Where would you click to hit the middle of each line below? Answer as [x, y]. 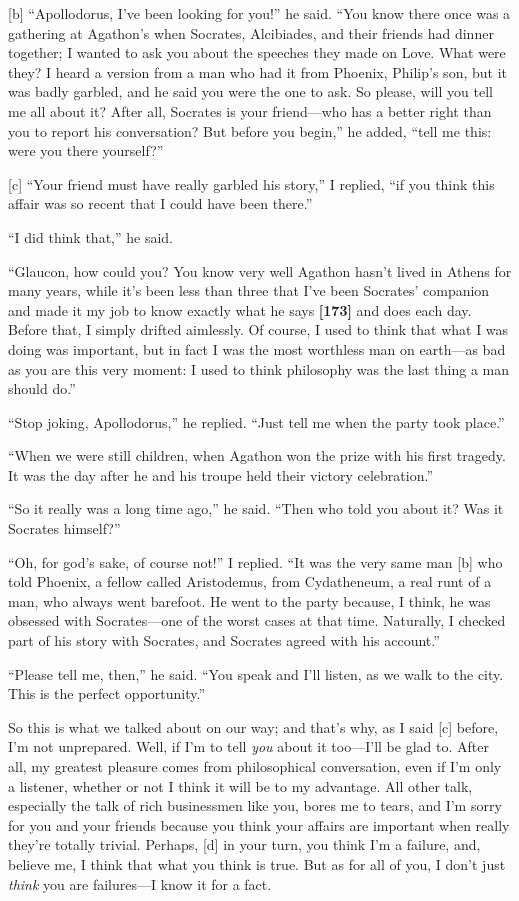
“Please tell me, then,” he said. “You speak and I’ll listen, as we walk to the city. [256, 673]
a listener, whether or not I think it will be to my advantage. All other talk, [240, 785]
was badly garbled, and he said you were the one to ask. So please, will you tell [250, 91]
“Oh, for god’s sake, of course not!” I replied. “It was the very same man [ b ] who [255, 561]
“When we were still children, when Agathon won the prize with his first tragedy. [257, 455]
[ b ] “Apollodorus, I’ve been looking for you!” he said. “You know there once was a [259, 13]
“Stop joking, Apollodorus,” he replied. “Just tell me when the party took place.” [256, 421]
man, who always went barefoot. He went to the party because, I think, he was [249, 600]
